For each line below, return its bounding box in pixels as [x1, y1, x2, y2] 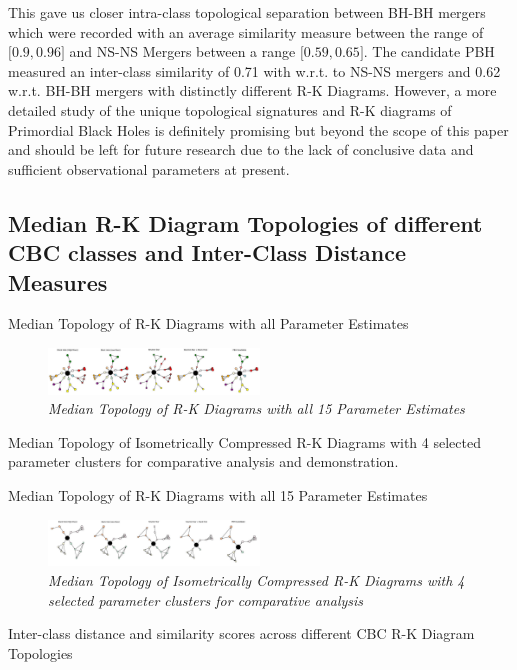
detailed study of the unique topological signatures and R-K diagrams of [8, 99, 452, 120]
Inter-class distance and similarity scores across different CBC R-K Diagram [8, 623, 475, 644]
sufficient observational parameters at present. [8, 158, 290, 179]
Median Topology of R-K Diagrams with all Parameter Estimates [8, 313, 409, 334]
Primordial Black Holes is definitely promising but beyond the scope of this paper [8, 119, 509, 140]
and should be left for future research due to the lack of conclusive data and [8, 139, 474, 160]
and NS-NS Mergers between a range [69, 41, 296, 62]
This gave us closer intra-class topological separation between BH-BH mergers [8, 2, 486, 22]
